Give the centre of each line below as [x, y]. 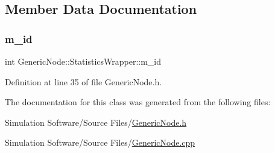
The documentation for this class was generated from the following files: [138, 102]
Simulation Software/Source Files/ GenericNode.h [96, 122]
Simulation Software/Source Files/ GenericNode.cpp [100, 142]
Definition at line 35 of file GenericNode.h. [84, 81]
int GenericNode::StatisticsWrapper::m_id [83, 61]
